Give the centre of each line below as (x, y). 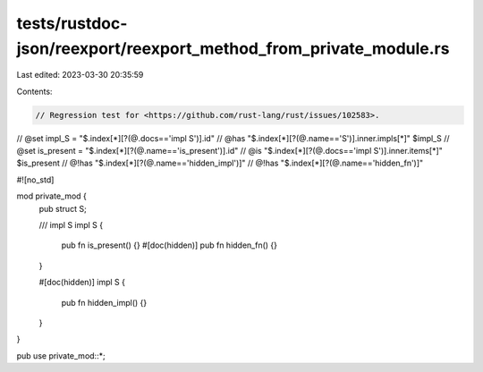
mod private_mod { (51, 196)
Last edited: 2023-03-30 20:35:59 (80, 75)
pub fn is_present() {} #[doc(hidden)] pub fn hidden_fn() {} (169, 245)
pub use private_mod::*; (61, 355)
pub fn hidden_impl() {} (104, 302)
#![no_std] (35, 180)
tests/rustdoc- (72, 23)
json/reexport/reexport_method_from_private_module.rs (233, 48)
